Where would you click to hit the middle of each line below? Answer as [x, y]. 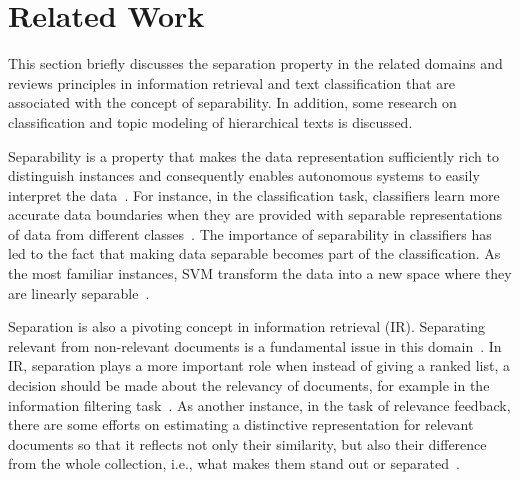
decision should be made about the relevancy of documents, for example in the [249, 385]
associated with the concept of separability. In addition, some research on [232, 102]
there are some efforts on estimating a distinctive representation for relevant [241, 424]
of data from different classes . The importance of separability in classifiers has [250, 233]
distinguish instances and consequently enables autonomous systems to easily [244, 175]
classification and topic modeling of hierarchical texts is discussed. [210, 121]
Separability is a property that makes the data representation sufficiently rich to [253, 155]
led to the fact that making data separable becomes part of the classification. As [254, 253]
